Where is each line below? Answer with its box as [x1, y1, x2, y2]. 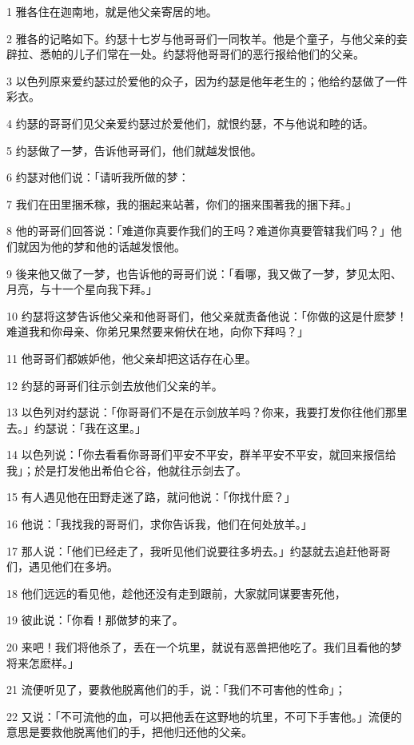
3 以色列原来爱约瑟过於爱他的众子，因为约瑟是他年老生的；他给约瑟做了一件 [6, 72, 408, 89]
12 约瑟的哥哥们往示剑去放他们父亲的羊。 [6, 376, 223, 393]
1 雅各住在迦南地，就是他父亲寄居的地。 [6, 3, 217, 19]
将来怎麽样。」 [6, 654, 79, 671]
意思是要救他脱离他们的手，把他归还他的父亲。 [6, 723, 253, 740]
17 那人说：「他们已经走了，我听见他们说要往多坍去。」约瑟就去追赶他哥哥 [6, 542, 391, 559]
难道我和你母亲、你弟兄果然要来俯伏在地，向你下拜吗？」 [6, 323, 309, 340]
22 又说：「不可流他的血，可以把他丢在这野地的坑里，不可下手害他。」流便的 [6, 707, 402, 724]
